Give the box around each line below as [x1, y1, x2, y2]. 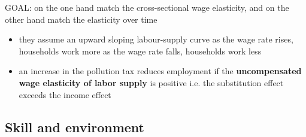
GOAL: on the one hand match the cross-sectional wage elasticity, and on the [5, 1, 289, 13]
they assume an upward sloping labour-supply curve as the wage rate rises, [19, 33, 293, 45]
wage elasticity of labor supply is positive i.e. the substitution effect [19, 76, 284, 89]
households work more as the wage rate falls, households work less [19, 44, 262, 57]
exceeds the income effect [19, 88, 111, 101]
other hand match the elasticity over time [5, 13, 157, 25]
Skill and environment [5, 117, 144, 136]
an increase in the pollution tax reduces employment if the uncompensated [19, 65, 302, 77]
